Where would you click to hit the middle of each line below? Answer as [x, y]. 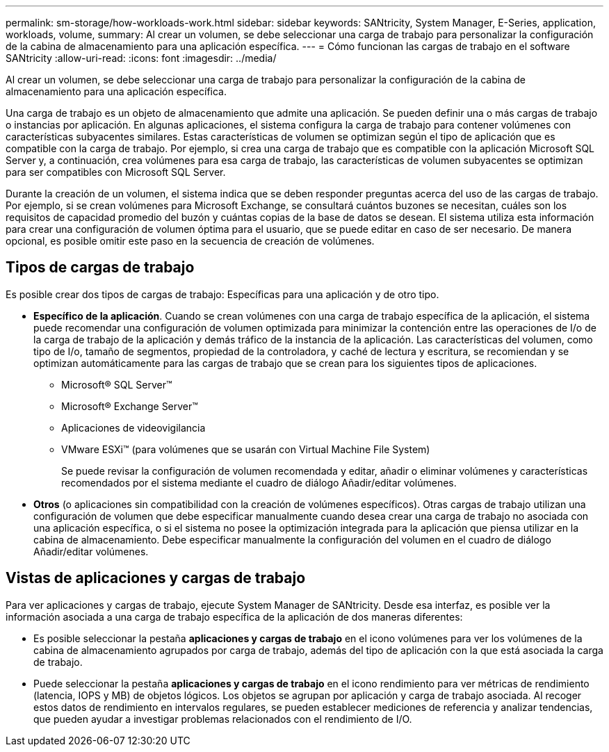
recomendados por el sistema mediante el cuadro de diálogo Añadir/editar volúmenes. [259, 482]
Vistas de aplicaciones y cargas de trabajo [156, 578]
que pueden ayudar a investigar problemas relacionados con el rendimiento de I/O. [223, 719]
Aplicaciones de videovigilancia [133, 427]
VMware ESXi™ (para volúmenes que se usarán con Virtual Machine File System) [246, 449]
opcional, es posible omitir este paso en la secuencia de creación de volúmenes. [190, 241]
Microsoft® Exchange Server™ [130, 406]
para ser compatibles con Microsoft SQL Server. [116, 172]
